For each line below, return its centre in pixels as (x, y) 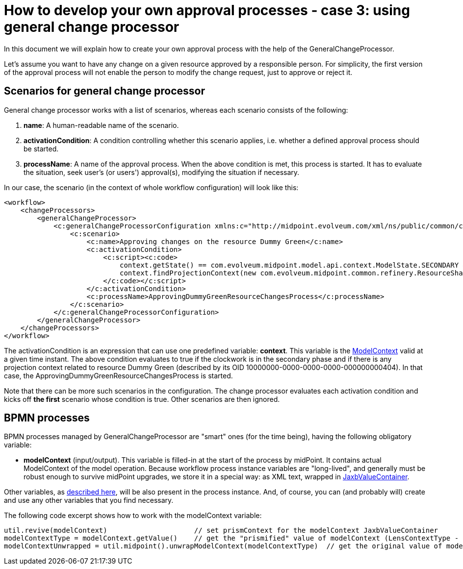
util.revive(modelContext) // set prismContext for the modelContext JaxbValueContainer (221, 531)
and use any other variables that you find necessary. (89, 500)
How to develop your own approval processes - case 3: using (207, 10)
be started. (41, 148)
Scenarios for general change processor (105, 91)
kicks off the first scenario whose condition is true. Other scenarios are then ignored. (142, 399)
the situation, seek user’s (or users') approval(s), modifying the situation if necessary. (162, 172)
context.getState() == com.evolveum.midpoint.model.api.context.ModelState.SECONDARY (289, 265)
